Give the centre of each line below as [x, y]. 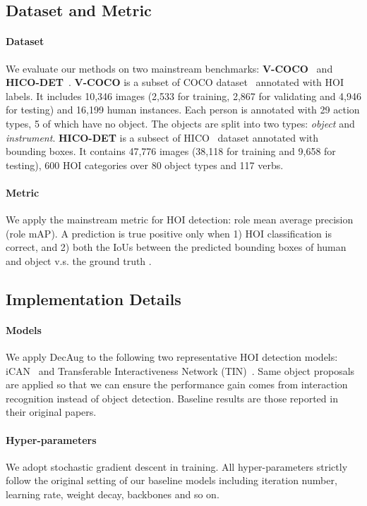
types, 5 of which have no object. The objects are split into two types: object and [180, 123]
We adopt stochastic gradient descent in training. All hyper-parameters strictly [177, 466]
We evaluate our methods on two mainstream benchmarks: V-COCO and [169, 68]
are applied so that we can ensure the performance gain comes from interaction [177, 384]
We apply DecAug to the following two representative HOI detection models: [172, 357]
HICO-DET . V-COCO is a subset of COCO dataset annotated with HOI [175, 82]
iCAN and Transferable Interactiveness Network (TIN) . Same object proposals [180, 370]
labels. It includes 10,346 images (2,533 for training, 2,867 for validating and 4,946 [183, 95]
